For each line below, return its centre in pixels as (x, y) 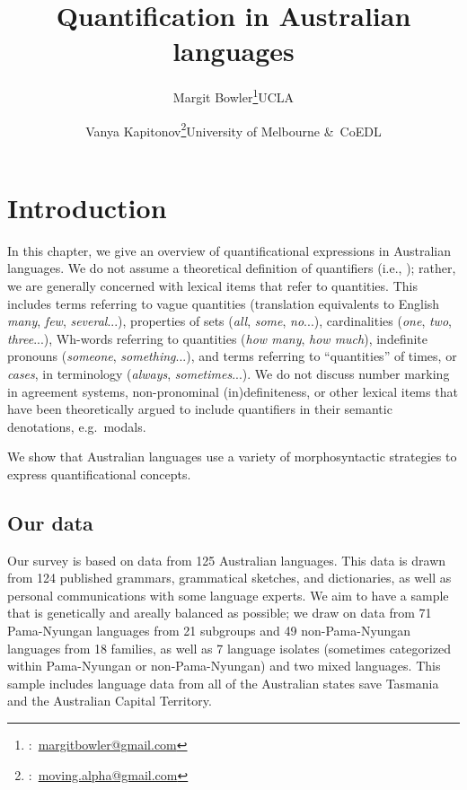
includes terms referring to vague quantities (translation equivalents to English (224, 303)
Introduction (87, 207)
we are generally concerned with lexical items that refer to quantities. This (212, 285)
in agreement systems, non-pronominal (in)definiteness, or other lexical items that (233, 391)
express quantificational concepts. (99, 474)
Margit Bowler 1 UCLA (233, 96)
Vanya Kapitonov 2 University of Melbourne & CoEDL (233, 129)
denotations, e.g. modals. (77, 426)
